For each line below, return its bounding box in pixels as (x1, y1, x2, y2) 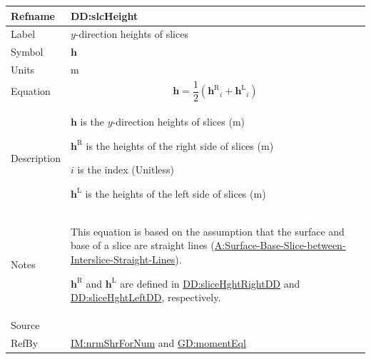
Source (11, 318, 40, 333)
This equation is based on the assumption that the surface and (70, 223, 345, 238)
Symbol (11, 44, 44, 59)
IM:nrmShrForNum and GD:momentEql (70, 335, 246, 350)
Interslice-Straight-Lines (70, 252, 176, 266)
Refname (11, 8, 55, 23)
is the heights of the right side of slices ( (86, 138, 261, 153)
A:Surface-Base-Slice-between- (214, 238, 346, 253)
